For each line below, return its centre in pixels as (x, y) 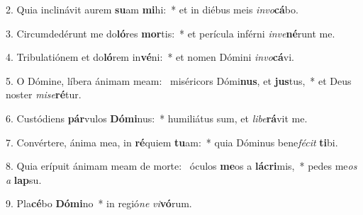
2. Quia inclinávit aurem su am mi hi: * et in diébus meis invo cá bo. (152, 9)
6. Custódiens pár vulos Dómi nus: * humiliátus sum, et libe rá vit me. (157, 118)
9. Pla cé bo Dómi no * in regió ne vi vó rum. (99, 203)
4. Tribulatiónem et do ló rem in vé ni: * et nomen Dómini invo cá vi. (150, 57)
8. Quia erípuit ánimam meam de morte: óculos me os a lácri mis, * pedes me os (181, 166)
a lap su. (24, 179)
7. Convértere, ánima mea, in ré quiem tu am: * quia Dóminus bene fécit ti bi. (172, 142)
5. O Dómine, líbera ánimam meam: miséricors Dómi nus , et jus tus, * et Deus (179, 80)
